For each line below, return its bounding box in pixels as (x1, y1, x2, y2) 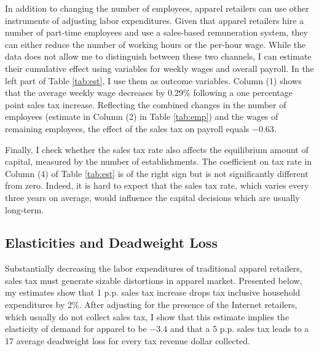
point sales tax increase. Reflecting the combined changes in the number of (5, 98, 286, 111)
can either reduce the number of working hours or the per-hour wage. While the (5, 37, 306, 50)
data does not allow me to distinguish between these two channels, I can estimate (5, 50, 312, 63)
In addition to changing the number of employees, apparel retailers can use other (5, 2, 309, 14)
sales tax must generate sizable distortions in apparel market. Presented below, (5, 274, 302, 286)
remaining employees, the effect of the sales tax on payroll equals (5, 122, 250, 135)
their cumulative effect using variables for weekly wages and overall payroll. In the (5, 61, 314, 74)
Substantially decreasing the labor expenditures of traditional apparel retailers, (5, 262, 302, 275)
